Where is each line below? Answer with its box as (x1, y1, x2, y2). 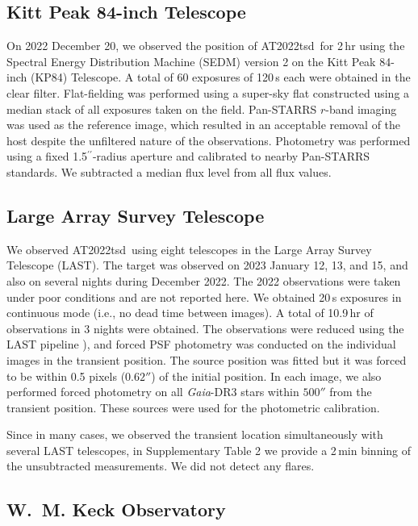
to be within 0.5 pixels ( (6, 367, 126, 384)
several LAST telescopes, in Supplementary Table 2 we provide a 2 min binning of (6, 441, 412, 458)
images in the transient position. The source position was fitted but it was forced (6, 351, 407, 368)
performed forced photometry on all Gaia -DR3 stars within (6, 383, 299, 400)
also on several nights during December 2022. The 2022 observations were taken (6, 272, 401, 289)
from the (329, 383, 372, 400)
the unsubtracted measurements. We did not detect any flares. (6, 457, 315, 474)
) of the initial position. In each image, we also (151, 367, 382, 384)
